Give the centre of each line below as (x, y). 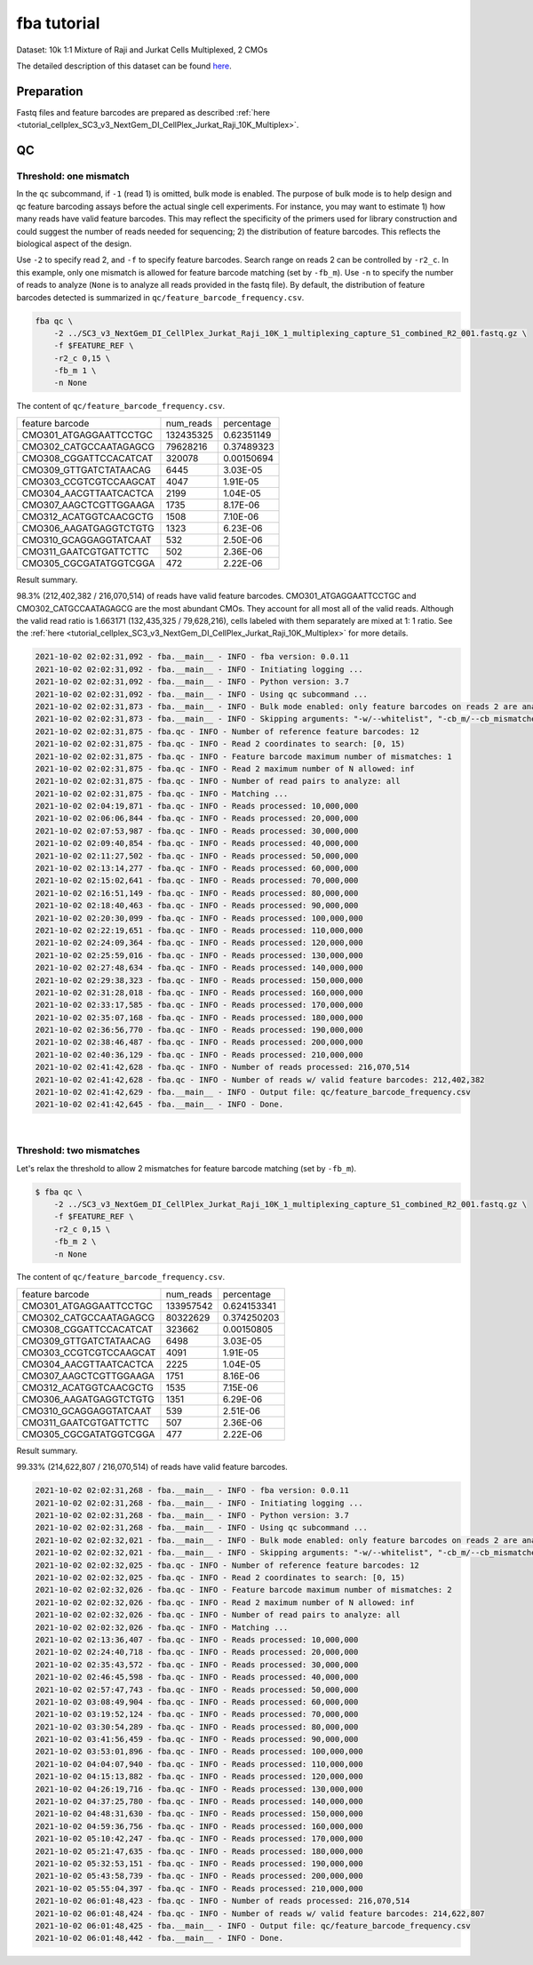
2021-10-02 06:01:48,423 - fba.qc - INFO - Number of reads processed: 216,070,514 (223, 1901)
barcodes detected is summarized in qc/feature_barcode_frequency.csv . (160, 297)
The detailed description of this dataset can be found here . (124, 66)
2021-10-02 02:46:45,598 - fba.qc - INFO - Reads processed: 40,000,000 (197, 1677)
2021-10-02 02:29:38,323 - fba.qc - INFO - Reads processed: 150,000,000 (199, 980)
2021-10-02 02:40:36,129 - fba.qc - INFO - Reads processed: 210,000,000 (199, 1054)
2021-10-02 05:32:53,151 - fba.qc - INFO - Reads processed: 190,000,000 (199, 1863)
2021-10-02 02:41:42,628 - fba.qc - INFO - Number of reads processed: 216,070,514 (223, 1067)
